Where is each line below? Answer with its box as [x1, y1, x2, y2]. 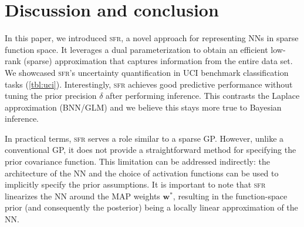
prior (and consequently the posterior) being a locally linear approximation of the [5, 201, 298, 213]
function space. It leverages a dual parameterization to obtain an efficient [5, 43, 268, 55]
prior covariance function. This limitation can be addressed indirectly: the [5, 155, 270, 168]
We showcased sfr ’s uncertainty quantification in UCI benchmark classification [5, 66, 289, 78]
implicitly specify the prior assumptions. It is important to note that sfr [5, 178, 266, 191]
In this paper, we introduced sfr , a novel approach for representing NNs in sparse [5, 32, 299, 44]
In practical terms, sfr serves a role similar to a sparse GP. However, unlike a [5, 132, 284, 144]
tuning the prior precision [5, 89, 97, 102]
